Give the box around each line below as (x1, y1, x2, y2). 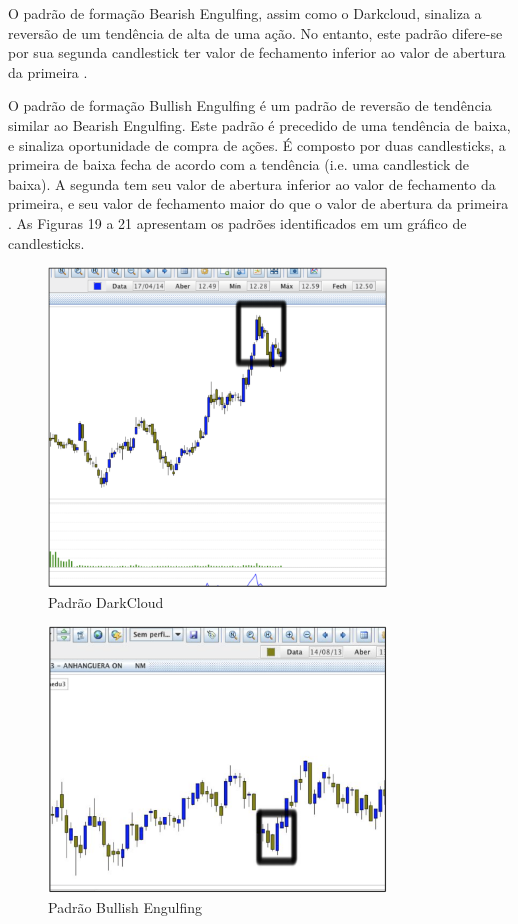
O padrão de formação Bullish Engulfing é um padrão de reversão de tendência (8, 95, 492, 116)
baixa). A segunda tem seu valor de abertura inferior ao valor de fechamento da (8, 173, 496, 194)
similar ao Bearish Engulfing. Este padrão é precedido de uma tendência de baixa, (8, 114, 511, 135)
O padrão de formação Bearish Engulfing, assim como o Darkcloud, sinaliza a (8, 3, 482, 23)
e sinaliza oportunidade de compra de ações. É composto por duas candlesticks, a (8, 134, 506, 155)
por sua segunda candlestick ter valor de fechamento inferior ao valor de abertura (8, 42, 506, 63)
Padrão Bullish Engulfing (48, 896, 202, 917)
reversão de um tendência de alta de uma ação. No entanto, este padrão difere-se (8, 22, 503, 43)
